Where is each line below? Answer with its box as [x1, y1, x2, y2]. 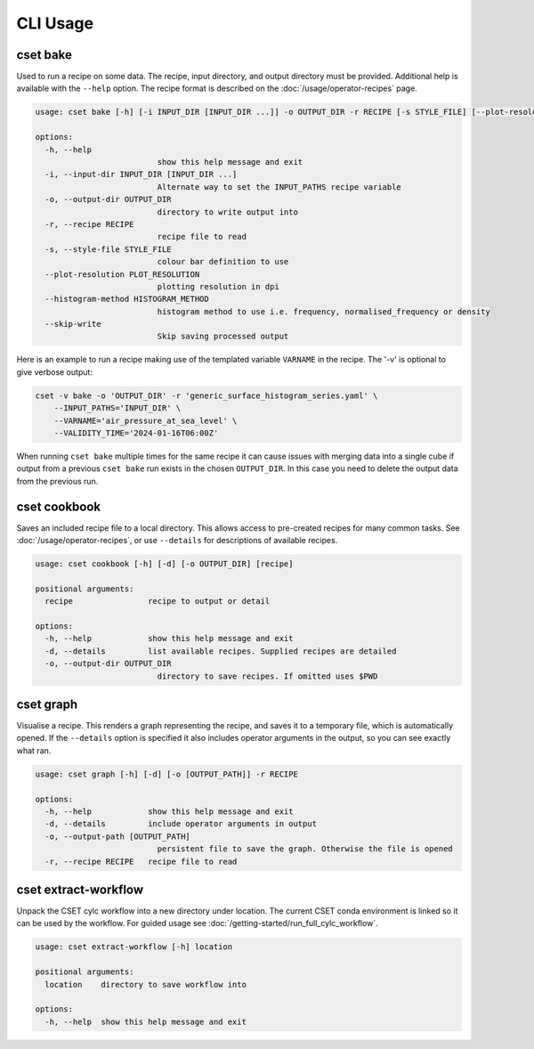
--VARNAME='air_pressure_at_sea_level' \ [53, 415, 238, 426]
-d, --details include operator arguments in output [44, 819, 318, 829]
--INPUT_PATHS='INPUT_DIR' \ [53, 403, 182, 413]
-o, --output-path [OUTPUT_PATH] [44, 831, 190, 842]
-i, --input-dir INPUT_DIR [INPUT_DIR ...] [44, 169, 238, 180]
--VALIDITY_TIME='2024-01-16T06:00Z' [53, 428, 219, 438]
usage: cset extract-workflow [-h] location [35, 942, 233, 952]
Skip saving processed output [157, 331, 289, 342]
